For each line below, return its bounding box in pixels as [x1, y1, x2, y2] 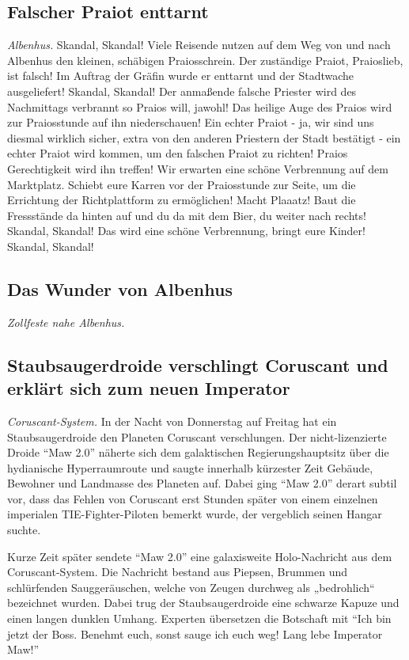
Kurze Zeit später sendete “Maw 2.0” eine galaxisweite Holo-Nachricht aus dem [7, 548, 392, 564]
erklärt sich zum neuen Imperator [7, 376, 290, 400]
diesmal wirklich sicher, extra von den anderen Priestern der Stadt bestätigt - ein [7, 129, 401, 146]
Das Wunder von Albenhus [7, 276, 233, 301]
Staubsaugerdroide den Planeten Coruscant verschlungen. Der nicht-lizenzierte [7, 428, 387, 445]
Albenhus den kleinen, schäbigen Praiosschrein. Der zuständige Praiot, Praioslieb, [7, 51, 403, 68]
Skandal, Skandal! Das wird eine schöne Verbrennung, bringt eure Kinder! [7, 222, 365, 239]
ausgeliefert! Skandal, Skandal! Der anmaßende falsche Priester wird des [7, 82, 357, 99]
